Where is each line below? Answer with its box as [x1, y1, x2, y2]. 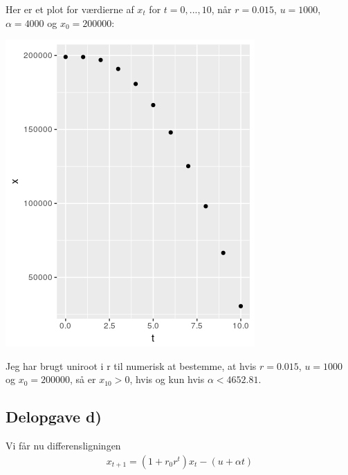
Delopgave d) [6, 406, 102, 427]
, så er [70, 372, 96, 386]
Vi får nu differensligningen [6, 438, 121, 453]
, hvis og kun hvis [129, 372, 205, 386]
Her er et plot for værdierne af [6, 2, 134, 16]
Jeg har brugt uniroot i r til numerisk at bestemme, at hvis [6, 358, 257, 373]
